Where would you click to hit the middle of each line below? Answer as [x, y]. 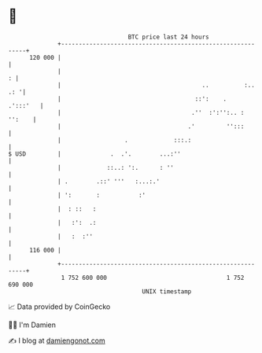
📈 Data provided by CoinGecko [59, 307]
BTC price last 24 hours [169, 37]
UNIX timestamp [167, 291]
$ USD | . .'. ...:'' [94, 154]
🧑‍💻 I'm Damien [32, 325]
